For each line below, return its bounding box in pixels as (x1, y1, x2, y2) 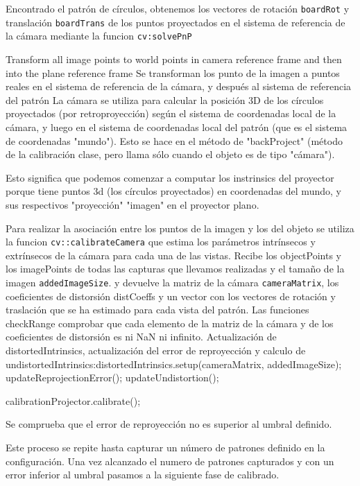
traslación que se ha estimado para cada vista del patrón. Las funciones (6, 302, 309, 317)
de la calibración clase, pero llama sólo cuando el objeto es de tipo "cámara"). (6, 147, 335, 162)
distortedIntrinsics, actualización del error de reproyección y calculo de (6, 342, 306, 357)
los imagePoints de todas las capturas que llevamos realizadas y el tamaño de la (6, 261, 345, 276)
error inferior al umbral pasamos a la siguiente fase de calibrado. (6, 467, 280, 482)
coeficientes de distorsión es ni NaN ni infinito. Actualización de (6, 329, 277, 344)
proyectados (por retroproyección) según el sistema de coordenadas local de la (6, 106, 336, 121)
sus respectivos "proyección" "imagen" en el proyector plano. (6, 197, 259, 211)
